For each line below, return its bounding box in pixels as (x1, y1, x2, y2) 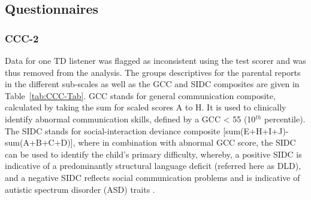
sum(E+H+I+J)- (225, 124, 289, 137)
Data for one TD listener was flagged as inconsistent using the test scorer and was (5, 54, 306, 66)
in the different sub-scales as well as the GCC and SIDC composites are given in (5, 78, 300, 90)
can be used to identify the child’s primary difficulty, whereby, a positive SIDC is (5, 147, 302, 160)
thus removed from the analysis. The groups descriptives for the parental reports (5, 66, 301, 78)
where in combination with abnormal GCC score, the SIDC (78, 136, 296, 149)
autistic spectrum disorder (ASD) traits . (5, 183, 155, 195)
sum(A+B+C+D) (5, 136, 71, 149)
